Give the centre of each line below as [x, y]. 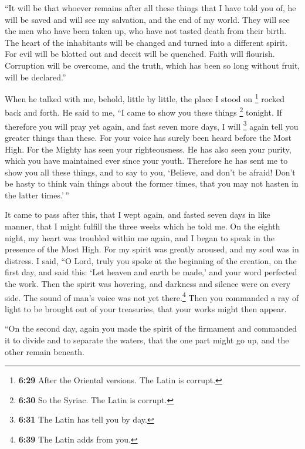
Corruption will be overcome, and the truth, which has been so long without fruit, [152, 65]
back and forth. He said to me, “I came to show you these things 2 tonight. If [143, 112]
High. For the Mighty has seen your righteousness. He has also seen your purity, [148, 149]
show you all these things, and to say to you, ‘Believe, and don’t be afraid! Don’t [150, 172]
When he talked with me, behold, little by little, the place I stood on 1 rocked [145, 98]
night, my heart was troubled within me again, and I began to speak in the [140, 237]
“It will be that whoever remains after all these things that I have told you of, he [150, 8]
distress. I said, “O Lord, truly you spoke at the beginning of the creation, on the [151, 260]
